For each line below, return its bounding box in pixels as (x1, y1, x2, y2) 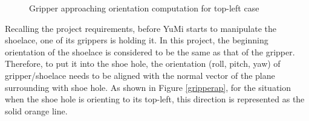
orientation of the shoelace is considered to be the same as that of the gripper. (5, 45, 295, 58)
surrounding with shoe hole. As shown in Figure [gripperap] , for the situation (5, 81, 291, 93)
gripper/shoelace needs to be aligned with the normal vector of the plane (5, 69, 275, 81)
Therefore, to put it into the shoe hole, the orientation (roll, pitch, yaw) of (5, 57, 281, 70)
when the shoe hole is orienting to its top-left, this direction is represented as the (5, 93, 305, 105)
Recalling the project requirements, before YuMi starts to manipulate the (5, 22, 277, 34)
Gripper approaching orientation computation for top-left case (29, 2, 259, 14)
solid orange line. (5, 104, 68, 117)
